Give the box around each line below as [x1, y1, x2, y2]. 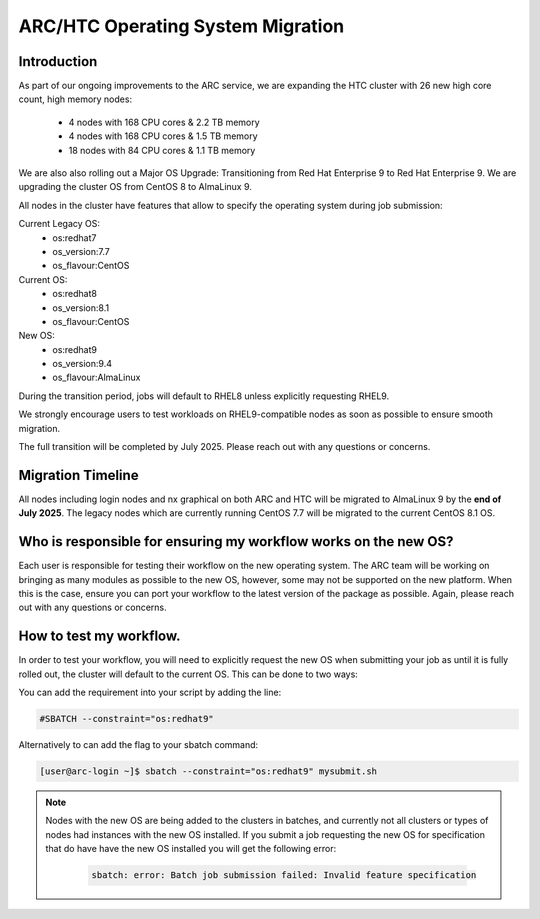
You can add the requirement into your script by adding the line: [18, 686, 282, 699]
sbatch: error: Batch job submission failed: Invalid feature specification [91, 870, 477, 881]
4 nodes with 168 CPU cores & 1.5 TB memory [68, 130, 259, 142]
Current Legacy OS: [18, 218, 100, 230]
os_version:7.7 [52, 245, 110, 257]
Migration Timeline [18, 466, 139, 484]
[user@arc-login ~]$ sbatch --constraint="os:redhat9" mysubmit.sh [39, 766, 378, 777]
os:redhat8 [52, 288, 97, 300]
